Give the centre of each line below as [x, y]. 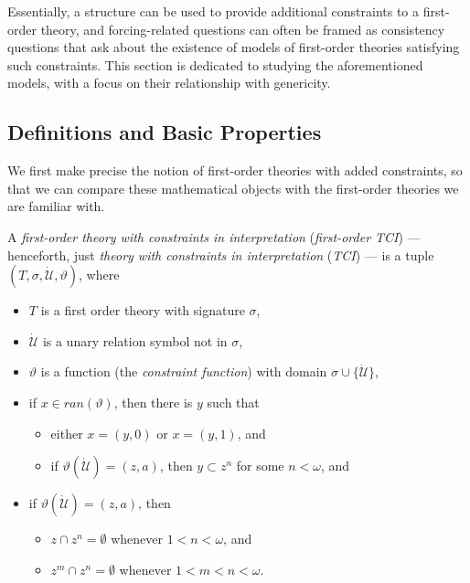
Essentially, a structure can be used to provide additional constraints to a [214, 11]
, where [99, 275]
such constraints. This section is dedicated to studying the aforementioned [215, 64]
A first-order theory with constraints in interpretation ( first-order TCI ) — [214, 236]
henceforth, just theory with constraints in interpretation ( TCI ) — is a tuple [221, 254]
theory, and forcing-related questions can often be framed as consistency [243, 29]
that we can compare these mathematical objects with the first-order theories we [233, 188]
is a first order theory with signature [143, 310]
